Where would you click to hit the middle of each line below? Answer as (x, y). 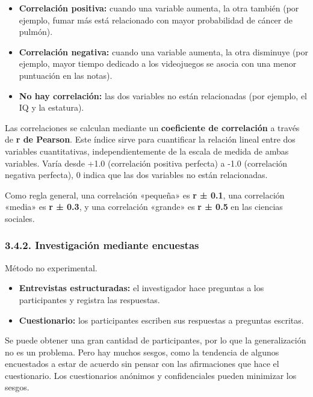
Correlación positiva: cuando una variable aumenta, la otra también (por (159, 8)
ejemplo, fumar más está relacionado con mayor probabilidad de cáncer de (156, 20)
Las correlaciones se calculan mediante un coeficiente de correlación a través (152, 127)
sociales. (20, 218)
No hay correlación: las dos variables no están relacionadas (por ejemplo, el (163, 95)
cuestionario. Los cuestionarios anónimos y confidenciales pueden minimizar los (151, 375)
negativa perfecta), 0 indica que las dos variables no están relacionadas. (136, 175)
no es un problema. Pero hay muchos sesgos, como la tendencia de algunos (142, 352)
